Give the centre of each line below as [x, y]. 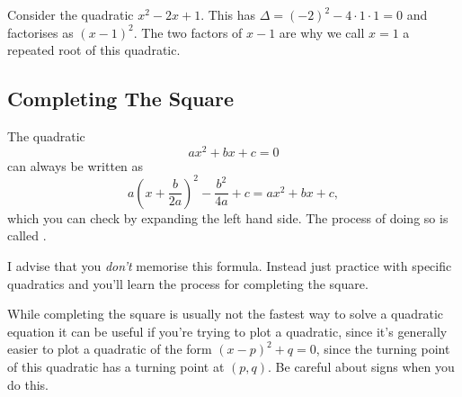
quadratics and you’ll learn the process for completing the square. [188, 283]
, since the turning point [383, 349]
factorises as [40, 32]
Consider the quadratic [71, 14]
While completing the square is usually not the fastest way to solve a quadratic [226, 314]
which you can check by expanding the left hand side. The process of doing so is [228, 217]
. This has [228, 14]
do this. [28, 384]
